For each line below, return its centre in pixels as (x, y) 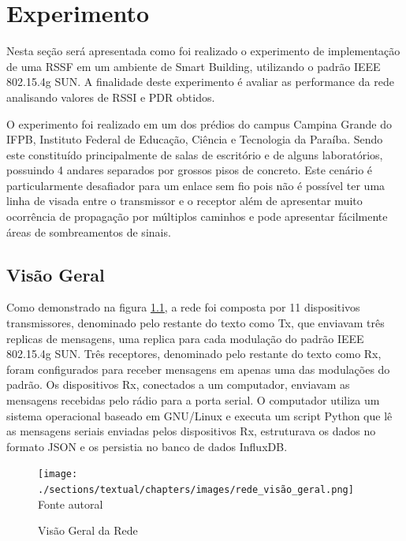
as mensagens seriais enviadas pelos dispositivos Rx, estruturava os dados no (191, 431)
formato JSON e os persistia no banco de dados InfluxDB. (147, 446)
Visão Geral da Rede (88, 530)
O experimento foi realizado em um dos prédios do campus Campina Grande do (199, 123)
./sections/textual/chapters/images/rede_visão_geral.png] (196, 490)
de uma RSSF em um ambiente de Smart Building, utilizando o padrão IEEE (194, 66)
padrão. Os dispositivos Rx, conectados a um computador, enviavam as (178, 384)
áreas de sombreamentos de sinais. (89, 231)
